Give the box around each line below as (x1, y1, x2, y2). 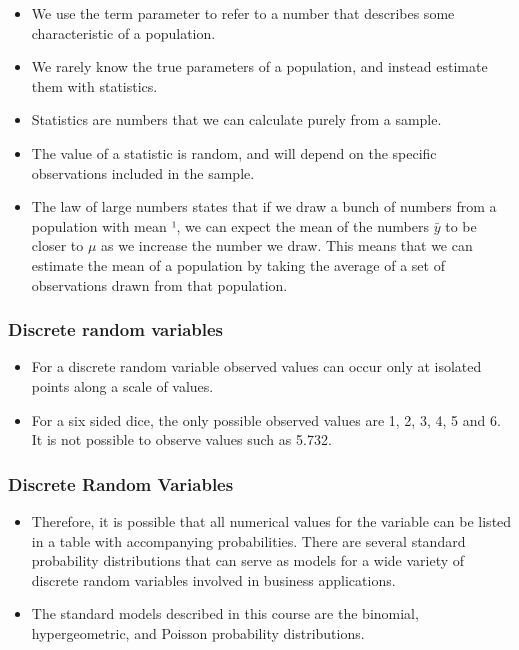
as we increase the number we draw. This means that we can (101, 235, 473, 256)
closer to (31, 235, 84, 256)
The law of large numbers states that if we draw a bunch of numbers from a (31, 196, 497, 217)
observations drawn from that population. (31, 274, 288, 295)
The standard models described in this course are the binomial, (31, 603, 419, 624)
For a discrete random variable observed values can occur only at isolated (31, 356, 482, 377)
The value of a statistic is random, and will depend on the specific (31, 142, 437, 163)
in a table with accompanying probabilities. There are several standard (31, 530, 466, 551)
